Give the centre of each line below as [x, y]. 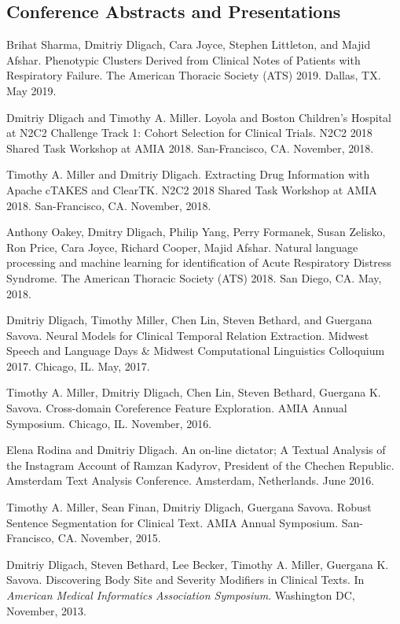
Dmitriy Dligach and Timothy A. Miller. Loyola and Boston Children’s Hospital [199, 117]
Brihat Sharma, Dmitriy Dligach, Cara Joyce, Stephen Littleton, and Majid [189, 44]
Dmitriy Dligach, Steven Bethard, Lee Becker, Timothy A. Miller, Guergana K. [198, 564]
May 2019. [31, 90]
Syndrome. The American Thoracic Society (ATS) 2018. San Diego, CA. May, [194, 277]
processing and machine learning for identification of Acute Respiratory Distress [199, 262]
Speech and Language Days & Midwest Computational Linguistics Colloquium [196, 351]
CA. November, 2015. [109, 538]
